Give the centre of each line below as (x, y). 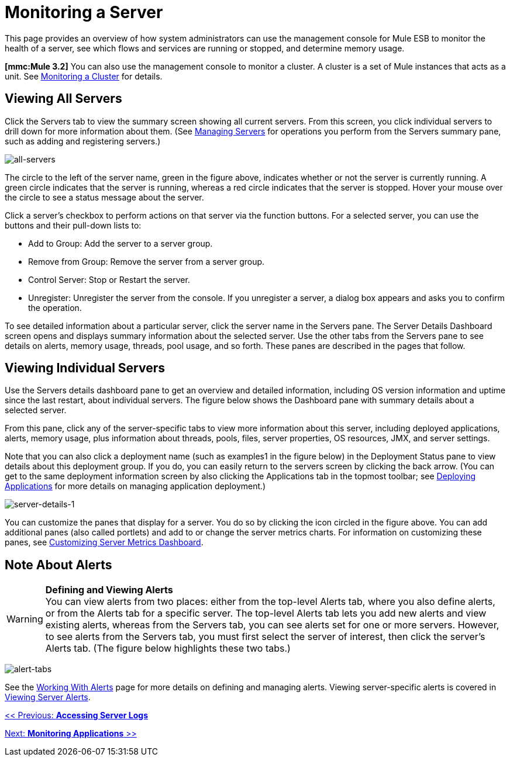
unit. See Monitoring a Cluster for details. (84, 76)
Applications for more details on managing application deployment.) (135, 486)
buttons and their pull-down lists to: (73, 225)
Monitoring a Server (84, 12)
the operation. (55, 307)
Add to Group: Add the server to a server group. (120, 243)
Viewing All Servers (63, 99)
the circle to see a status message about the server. (104, 197)
